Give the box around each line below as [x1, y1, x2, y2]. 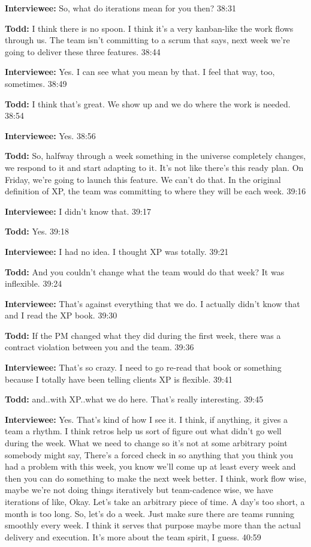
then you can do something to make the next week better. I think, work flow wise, [5, 471, 307, 484]
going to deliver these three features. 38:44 [5, 45, 161, 58]
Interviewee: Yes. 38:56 [5, 129, 96, 142]
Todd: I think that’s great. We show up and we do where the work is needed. [5, 97, 291, 110]
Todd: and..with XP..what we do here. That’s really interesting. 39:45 [5, 393, 264, 405]
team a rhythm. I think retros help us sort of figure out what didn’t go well [5, 425, 282, 437]
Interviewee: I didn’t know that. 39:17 [5, 205, 151, 217]
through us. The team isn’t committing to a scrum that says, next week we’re [5, 34, 290, 46]
